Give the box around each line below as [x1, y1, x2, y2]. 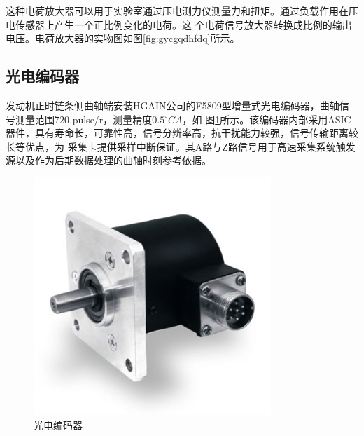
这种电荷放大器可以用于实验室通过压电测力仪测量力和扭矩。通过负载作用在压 [6, 4, 358, 18]
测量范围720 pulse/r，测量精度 [15, 111, 153, 126]
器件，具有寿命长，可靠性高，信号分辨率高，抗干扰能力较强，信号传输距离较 [6, 125, 358, 140]
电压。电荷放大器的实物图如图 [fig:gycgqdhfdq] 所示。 [6, 31, 240, 46]
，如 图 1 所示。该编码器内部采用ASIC [182, 111, 351, 126]
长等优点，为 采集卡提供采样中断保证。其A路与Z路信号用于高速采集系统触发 [6, 139, 356, 154]
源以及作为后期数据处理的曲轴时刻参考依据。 [6, 153, 211, 168]
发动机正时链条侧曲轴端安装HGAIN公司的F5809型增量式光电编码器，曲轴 [6, 97, 339, 112]
